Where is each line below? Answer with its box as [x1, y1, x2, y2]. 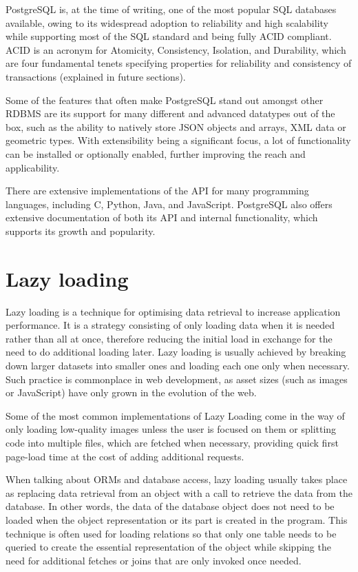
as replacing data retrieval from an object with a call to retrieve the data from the [6, 485, 352, 500]
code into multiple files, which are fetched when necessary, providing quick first [6, 435, 339, 449]
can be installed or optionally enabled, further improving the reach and [6, 146, 306, 161]
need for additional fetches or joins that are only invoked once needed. [6, 553, 302, 567]
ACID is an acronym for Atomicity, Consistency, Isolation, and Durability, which [6, 42, 346, 57]
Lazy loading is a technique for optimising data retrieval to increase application [6, 304, 341, 318]
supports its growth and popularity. [6, 223, 156, 238]
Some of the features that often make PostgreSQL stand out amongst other [6, 92, 324, 107]
